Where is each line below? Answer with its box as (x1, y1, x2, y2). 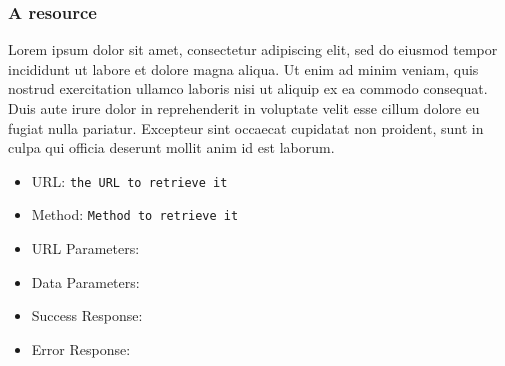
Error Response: (31, 338, 131, 359)
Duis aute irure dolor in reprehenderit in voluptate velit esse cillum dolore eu (8, 98, 480, 118)
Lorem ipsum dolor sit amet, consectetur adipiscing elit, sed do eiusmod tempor (8, 39, 498, 60)
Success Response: (31, 305, 143, 326)
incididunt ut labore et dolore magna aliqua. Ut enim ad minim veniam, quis (8, 58, 479, 79)
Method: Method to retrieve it (31, 204, 239, 225)
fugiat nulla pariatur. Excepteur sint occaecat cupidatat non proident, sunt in (8, 117, 484, 138)
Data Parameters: (31, 271, 140, 292)
